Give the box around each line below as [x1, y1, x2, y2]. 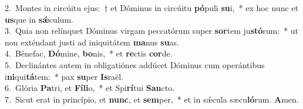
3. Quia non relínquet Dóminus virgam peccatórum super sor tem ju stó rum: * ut [5, 24, 299, 37]
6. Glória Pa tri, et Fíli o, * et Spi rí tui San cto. [5, 82, 175, 94]
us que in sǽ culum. [5, 13, 73, 25]
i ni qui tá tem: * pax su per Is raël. [5, 70, 124, 82]
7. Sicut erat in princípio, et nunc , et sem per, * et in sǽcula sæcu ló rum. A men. [5, 93, 299, 105]
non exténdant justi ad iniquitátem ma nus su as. [5, 36, 180, 48]
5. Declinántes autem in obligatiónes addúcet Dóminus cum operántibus [5, 58, 265, 71]
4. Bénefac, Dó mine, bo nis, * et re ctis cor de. [5, 47, 173, 59]
